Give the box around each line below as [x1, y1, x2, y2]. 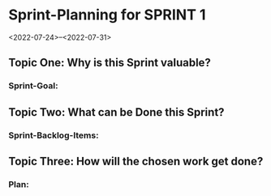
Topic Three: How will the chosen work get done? [8, 154, 264, 168]
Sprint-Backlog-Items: [8, 130, 99, 141]
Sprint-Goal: [8, 80, 58, 92]
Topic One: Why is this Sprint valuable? [8, 56, 211, 70]
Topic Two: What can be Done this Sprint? [8, 105, 225, 119]
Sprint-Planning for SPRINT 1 [8, 6, 206, 24]
